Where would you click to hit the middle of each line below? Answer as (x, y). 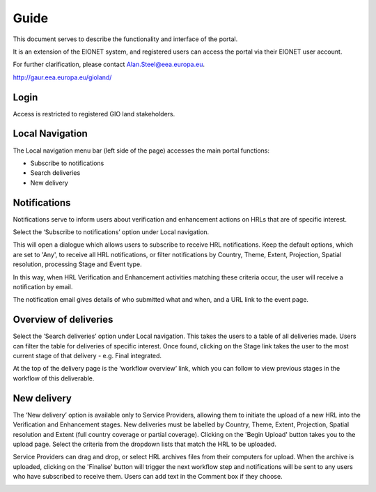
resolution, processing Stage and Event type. (77, 264)
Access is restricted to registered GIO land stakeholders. (94, 114)
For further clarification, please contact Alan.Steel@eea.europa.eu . (109, 64)
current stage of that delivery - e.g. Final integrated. (87, 356)
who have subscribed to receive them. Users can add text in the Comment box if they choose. (148, 477)
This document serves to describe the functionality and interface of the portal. (125, 39)
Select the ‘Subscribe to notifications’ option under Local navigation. (111, 232)
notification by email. (43, 286)
